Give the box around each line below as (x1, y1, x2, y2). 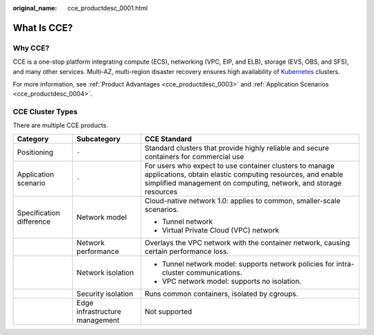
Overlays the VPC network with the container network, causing (144, 237, 350, 247)
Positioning (17, 147, 54, 157)
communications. (186, 267, 242, 277)
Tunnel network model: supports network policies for (161, 259, 335, 269)
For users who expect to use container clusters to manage (144, 161, 335, 170)
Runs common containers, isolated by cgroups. (144, 289, 299, 298)
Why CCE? (12, 43, 50, 53)
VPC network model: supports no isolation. (161, 276, 302, 286)
